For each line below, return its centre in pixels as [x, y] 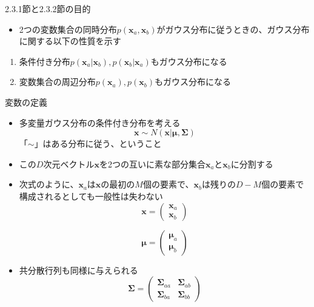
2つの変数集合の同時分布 [68, 29]
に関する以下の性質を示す [70, 41]
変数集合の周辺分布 [57, 82]
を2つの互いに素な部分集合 [152, 164]
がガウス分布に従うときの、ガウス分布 [233, 29]
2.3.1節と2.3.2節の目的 [48, 8]
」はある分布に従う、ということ [98, 143]
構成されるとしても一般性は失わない [91, 196]
